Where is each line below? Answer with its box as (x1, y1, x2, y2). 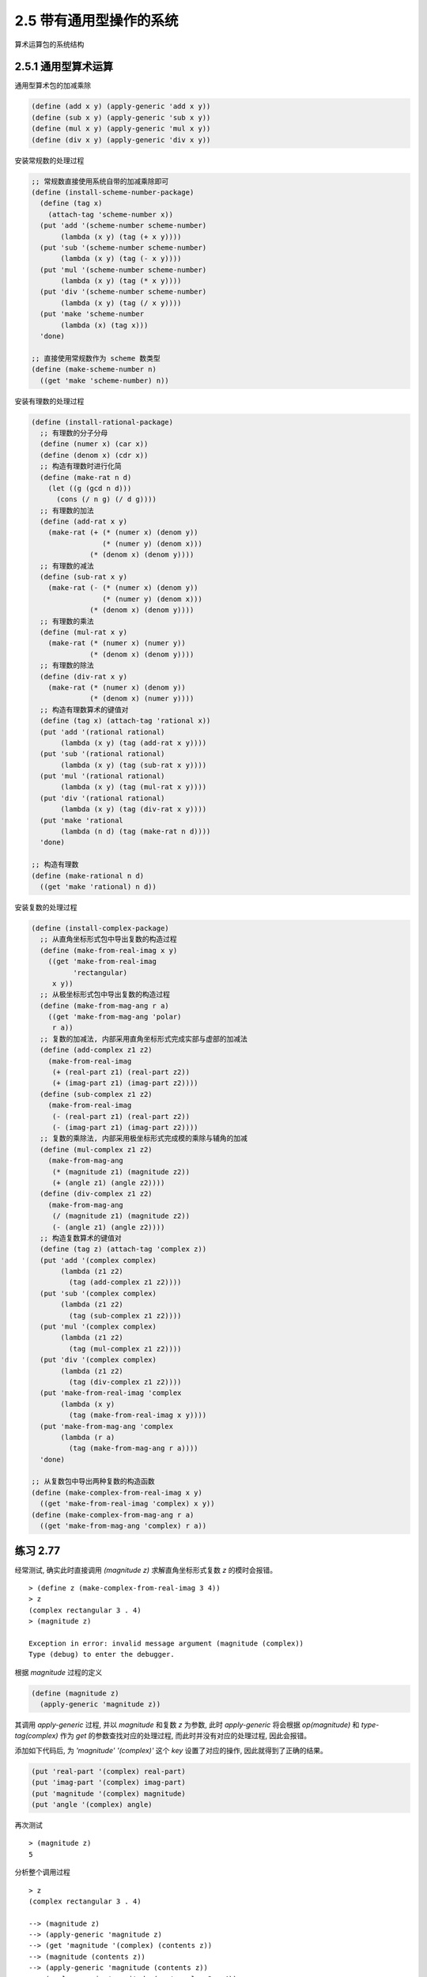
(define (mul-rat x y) (40, 628, 128, 637)
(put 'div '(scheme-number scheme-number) (40, 287, 207, 297)
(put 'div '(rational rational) (40, 793, 165, 803)
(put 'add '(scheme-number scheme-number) (40, 221, 207, 230)
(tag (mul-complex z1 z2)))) (68, 1344, 182, 1353)
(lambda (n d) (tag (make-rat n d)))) (60, 827, 211, 836)
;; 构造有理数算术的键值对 (40, 705, 129, 714)
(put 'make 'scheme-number (40, 309, 145, 319)
